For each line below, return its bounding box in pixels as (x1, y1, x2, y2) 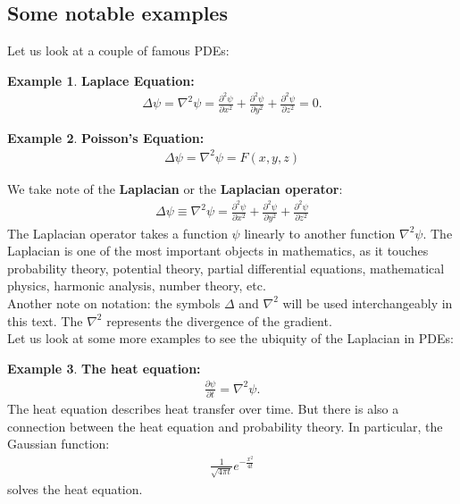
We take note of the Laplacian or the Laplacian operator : (7, 179, 343, 197)
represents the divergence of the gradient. (106, 311, 332, 330)
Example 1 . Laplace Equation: (7, 71, 195, 89)
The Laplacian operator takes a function (7, 223, 228, 242)
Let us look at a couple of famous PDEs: (7, 41, 230, 60)
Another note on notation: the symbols (7, 293, 221, 312)
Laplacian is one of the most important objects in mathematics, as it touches (7, 241, 429, 260)
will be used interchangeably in (282, 293, 453, 312)
